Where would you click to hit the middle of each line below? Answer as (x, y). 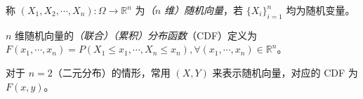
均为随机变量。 (321, 10)
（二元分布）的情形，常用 (111, 72)
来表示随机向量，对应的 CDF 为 (285, 72)
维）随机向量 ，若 (204, 10)
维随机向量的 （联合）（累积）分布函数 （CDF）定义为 (136, 35)
